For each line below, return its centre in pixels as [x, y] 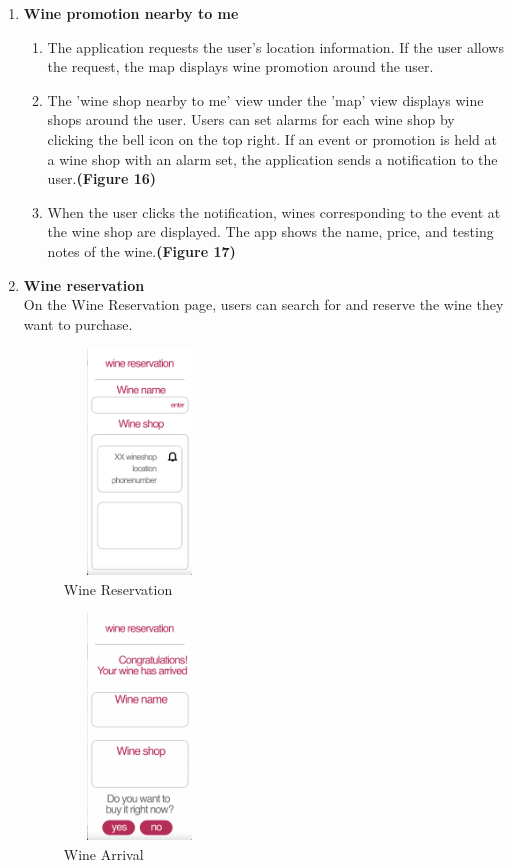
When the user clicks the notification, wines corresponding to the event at [274, 211]
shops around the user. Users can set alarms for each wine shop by [251, 119]
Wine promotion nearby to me [131, 13]
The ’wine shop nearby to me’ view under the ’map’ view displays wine [265, 99]
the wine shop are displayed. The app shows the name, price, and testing [270, 231]
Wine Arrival [103, 853]
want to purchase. [78, 323]
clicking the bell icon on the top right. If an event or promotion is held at [272, 138]
